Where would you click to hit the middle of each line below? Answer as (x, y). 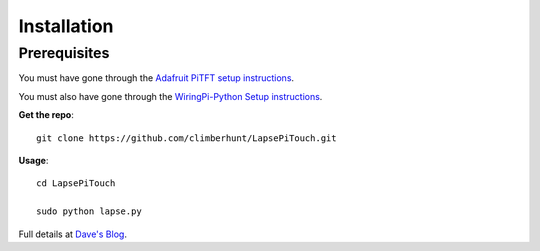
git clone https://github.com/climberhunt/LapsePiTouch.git (186, 138)
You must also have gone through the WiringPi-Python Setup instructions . (170, 96)
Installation (66, 26)
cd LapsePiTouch (76, 183)
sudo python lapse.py (89, 211)
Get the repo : (46, 115)
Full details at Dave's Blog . (72, 234)
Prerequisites (64, 53)
